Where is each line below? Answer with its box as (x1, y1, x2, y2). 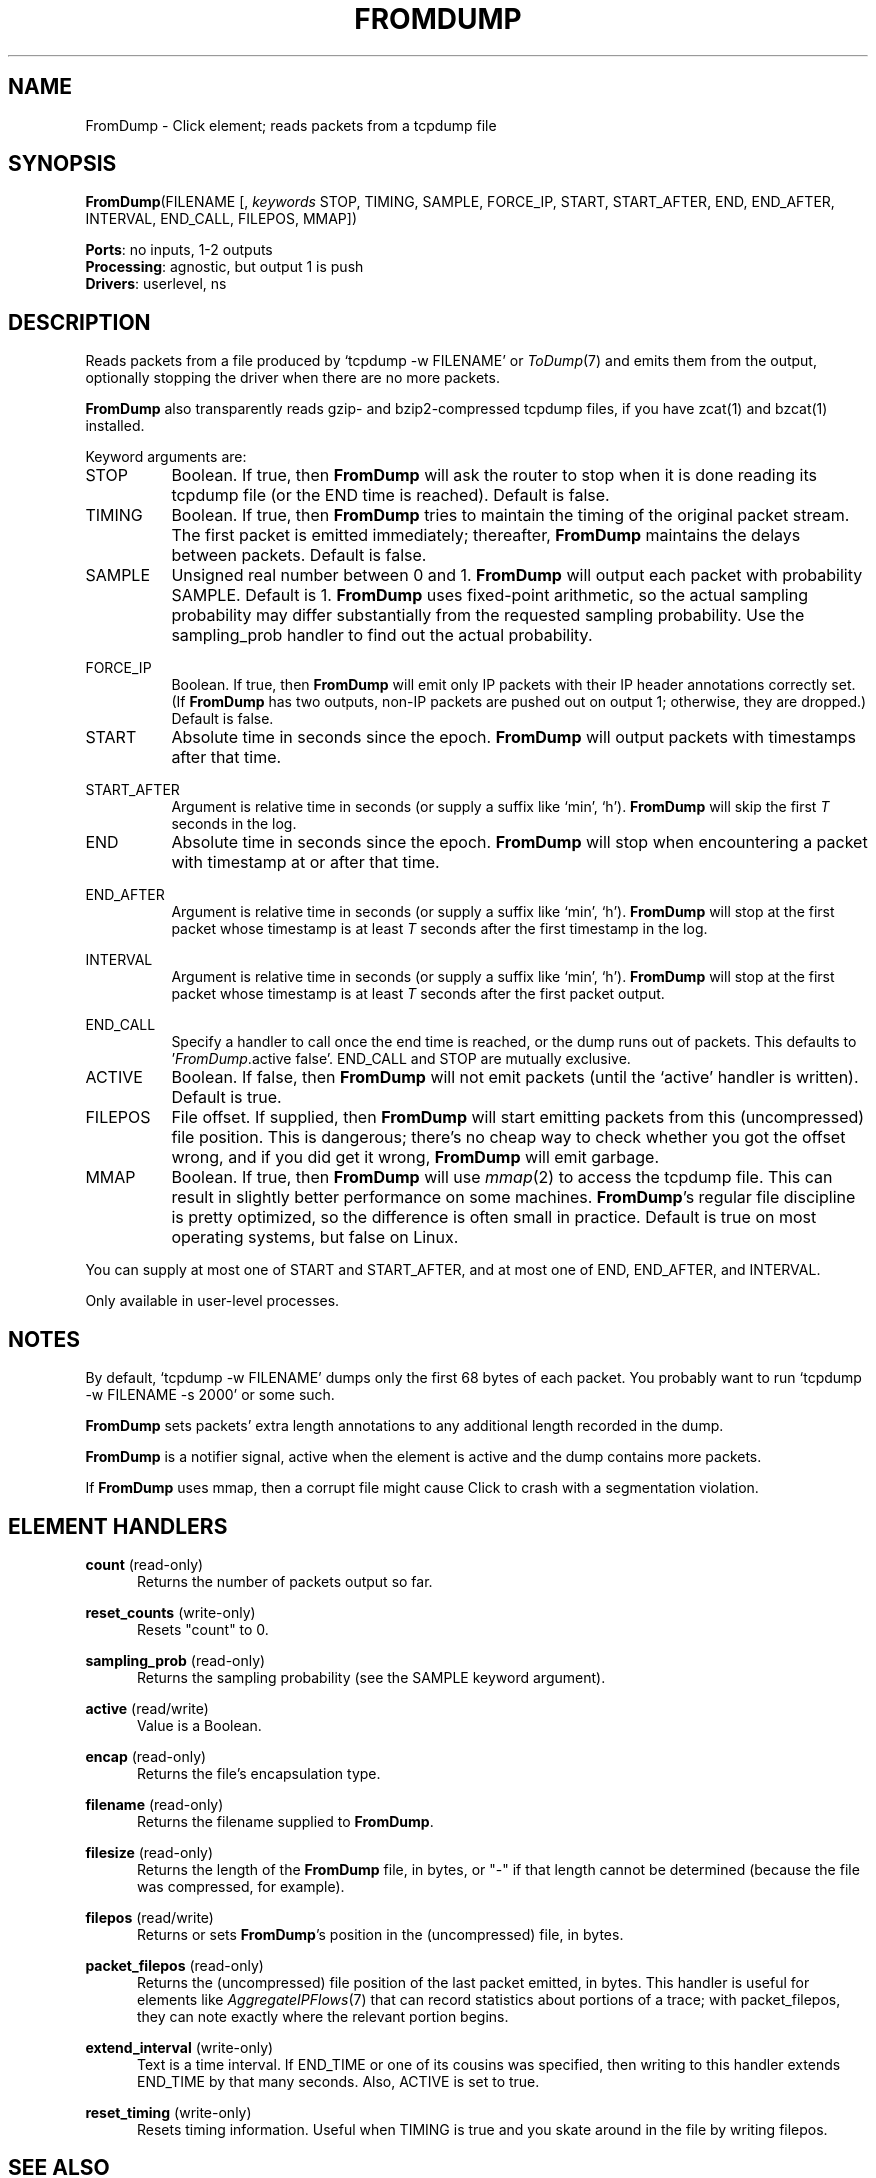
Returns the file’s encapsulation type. (137, 1764, 381, 1782)
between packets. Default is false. (171, 545, 427, 566)
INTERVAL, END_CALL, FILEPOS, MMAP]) (85, 210, 357, 228)
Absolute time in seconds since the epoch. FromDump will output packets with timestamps (171, 727, 856, 748)
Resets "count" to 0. (137, 1620, 269, 1638)
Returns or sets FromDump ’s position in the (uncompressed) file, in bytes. (137, 1925, 624, 1943)
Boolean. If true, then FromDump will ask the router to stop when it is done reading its (171, 465, 817, 486)
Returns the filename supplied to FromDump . (137, 1812, 434, 1830)
